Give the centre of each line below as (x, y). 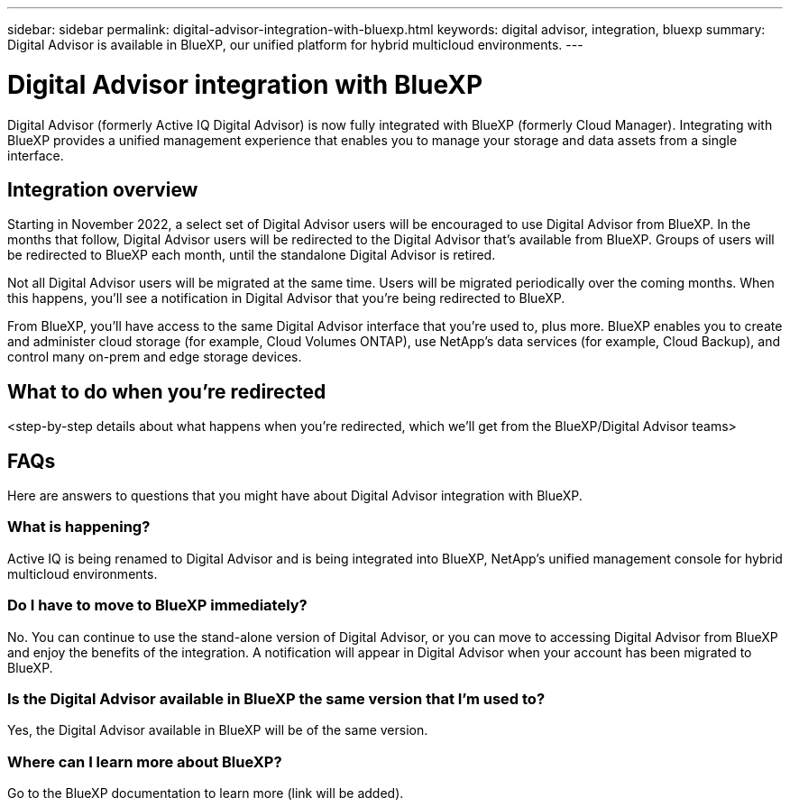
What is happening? (79, 527)
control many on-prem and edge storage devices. (155, 357)
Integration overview (103, 189)
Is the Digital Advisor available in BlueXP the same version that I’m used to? (276, 698)
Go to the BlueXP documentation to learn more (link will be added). (206, 793)
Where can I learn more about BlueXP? (145, 761)
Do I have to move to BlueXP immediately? (157, 605)
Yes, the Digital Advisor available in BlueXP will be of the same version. (218, 730)
